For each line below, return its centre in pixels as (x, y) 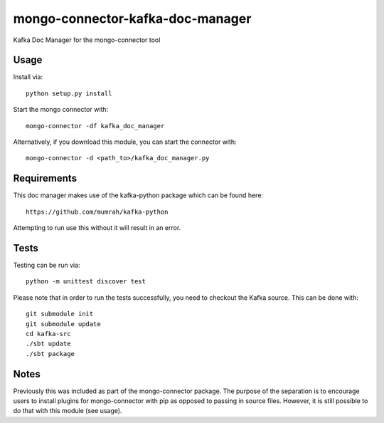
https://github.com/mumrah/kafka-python (97, 211)
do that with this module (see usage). (68, 411)
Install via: (28, 77)
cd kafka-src (48, 334)
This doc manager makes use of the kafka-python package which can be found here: (138, 195)
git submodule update (63, 324)
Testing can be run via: (47, 265)
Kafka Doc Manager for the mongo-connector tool (87, 40)
